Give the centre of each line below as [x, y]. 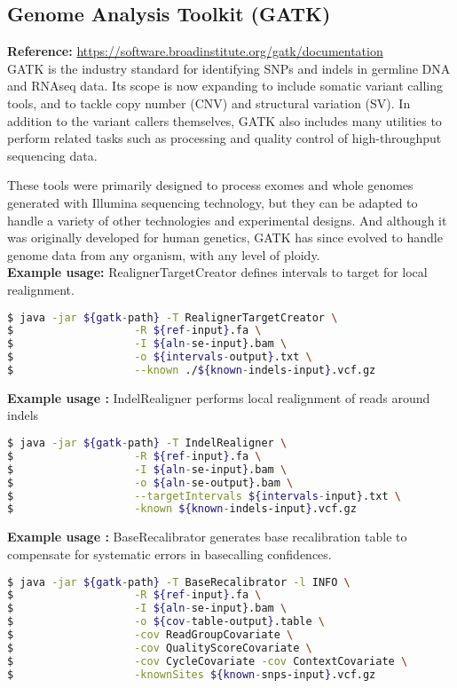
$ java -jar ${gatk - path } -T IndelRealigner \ [147, 443]
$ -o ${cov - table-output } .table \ [166, 622]
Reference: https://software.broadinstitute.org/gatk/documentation [195, 51]
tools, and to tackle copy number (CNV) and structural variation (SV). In [209, 103]
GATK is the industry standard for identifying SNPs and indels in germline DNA [229, 68]
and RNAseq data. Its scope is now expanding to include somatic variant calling [225, 86]
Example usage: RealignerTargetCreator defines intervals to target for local [217, 272]
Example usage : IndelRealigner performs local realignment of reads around [219, 397]
